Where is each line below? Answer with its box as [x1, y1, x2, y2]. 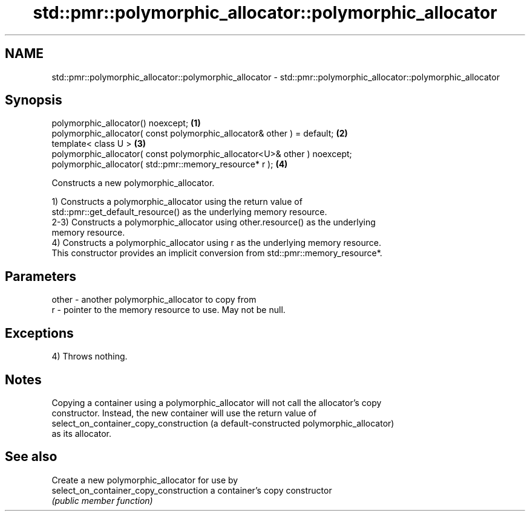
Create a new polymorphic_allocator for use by [51, 474, 238, 485]
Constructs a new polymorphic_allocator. [51, 178, 215, 189]
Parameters [5, 268, 76, 284]
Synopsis [5, 92, 62, 108]
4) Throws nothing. [51, 351, 128, 362]
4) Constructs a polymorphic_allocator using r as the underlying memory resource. [51, 237, 381, 248]
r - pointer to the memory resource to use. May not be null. [51, 305, 286, 315]
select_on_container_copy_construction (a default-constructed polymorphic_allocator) [51, 418, 394, 428]
